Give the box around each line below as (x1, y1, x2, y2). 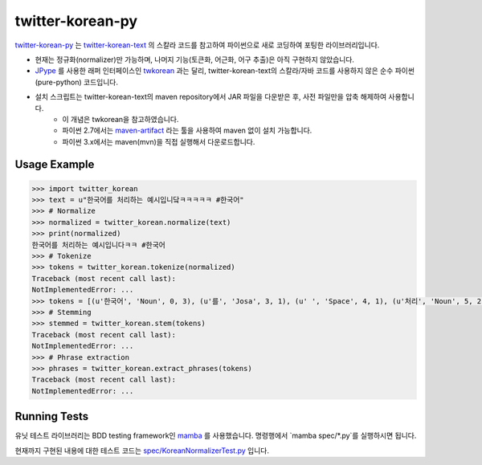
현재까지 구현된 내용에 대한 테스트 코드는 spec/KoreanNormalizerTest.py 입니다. (14, 446, 269, 455)
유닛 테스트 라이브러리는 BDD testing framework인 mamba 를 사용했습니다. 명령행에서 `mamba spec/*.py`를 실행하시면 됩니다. (14, 430, 417, 441)
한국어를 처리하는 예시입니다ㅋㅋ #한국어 (31, 240, 166, 249)
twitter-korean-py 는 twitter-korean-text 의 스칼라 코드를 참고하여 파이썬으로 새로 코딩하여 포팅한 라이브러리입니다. (14, 40, 380, 50)
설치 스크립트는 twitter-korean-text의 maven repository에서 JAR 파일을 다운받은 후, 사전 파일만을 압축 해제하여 (35, 92, 387, 102)
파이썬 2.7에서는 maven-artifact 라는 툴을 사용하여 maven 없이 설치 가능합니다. (62, 125, 312, 136)
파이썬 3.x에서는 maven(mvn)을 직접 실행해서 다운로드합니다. (62, 137, 255, 146)
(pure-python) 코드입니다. (35, 77, 118, 87)
